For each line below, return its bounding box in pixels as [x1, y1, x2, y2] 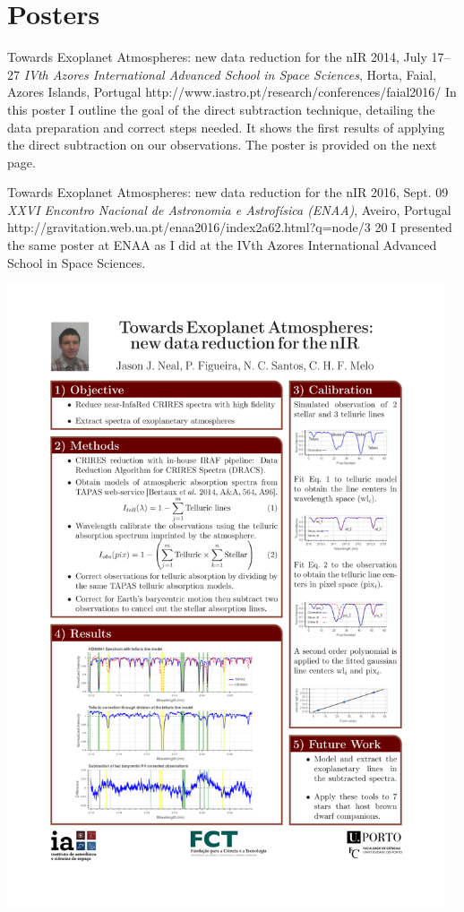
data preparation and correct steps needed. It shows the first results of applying [7, 117, 445, 136]
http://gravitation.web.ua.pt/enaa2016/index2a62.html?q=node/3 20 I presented [7, 218, 452, 237]
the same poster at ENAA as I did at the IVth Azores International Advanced [7, 236, 437, 254]
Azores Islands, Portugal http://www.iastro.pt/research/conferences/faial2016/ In [7, 82, 457, 101]
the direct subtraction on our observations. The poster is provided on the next [7, 135, 437, 154]
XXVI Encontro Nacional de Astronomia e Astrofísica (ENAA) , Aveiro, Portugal [7, 200, 451, 219]
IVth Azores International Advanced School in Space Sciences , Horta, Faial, [23, 65, 437, 83]
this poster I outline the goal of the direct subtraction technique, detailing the [7, 99, 435, 118]
